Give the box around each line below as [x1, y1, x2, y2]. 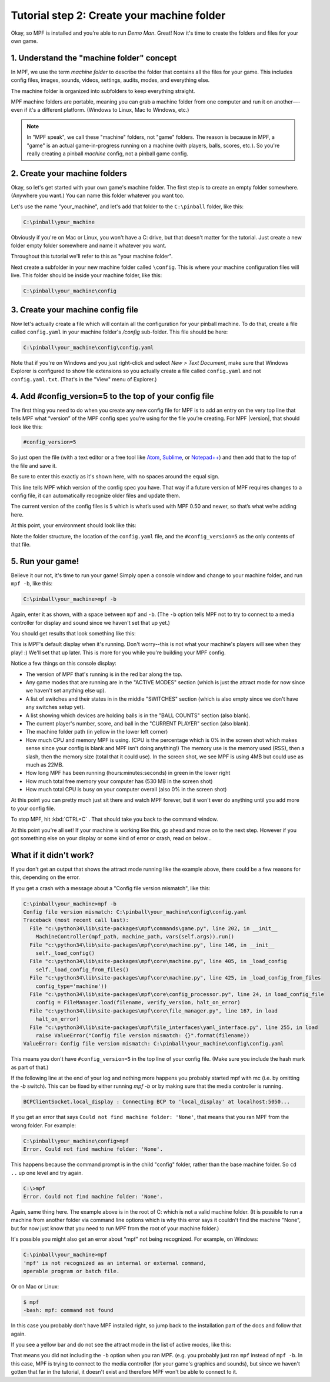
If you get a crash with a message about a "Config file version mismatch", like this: [11, 884, 211, 891]
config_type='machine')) [35, 983, 108, 990]
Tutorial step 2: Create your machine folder [11, 9, 226, 22]
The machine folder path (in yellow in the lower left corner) [25, 728, 168, 735]
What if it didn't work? [11, 850, 94, 860]
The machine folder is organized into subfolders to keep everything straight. [11, 87, 195, 94]
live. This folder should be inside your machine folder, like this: [11, 272, 162, 279]
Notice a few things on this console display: [11, 660, 117, 667]
